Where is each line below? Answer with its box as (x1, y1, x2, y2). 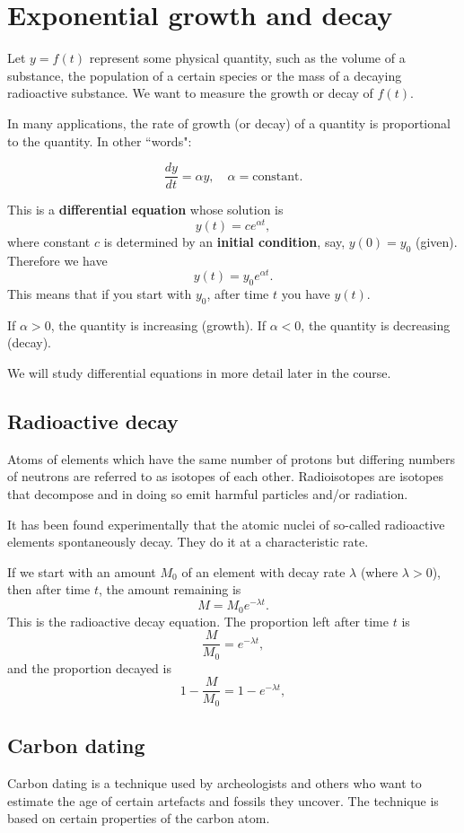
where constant (7, 232, 91, 250)
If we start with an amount (7, 562, 156, 581)
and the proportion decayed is (7, 658, 171, 677)
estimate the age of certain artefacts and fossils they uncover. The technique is (7, 791, 439, 810)
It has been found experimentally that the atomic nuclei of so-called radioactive (7, 514, 445, 533)
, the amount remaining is (98, 580, 241, 599)
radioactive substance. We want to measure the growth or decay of (7, 83, 373, 102)
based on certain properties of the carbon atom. (7, 809, 270, 828)
